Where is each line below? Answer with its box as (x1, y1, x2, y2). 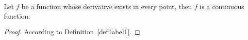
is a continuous (199, 1, 244, 11)
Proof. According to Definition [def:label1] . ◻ (4, 27, 140, 37)
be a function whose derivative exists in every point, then (21, 1, 192, 11)
